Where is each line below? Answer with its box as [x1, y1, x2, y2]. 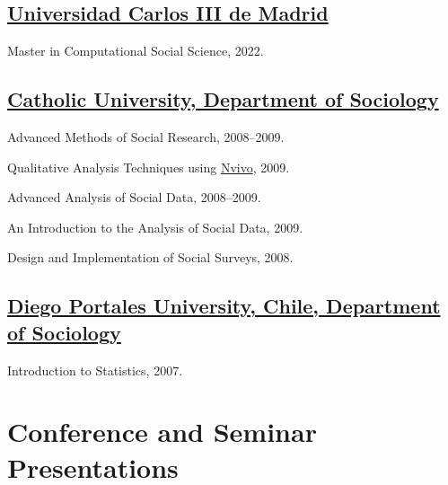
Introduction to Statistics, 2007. [7, 360, 183, 379]
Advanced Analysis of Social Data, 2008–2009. [7, 188, 261, 207]
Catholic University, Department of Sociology [7, 85, 439, 113]
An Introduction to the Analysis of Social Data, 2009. [7, 217, 303, 236]
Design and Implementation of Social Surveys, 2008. [7, 248, 294, 267]
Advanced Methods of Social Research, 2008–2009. [7, 128, 285, 145]
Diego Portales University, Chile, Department [7, 292, 441, 320]
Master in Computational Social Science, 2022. [7, 41, 264, 60]
